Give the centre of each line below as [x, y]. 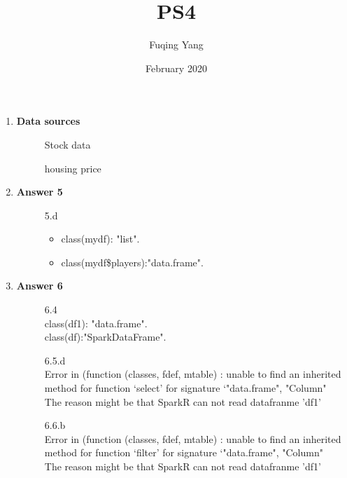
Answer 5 [40, 192]
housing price [73, 168]
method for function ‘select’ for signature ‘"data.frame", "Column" [185, 388]
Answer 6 [40, 286]
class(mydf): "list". [100, 239]
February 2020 [176, 68]
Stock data [68, 144]
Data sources [48, 121]
